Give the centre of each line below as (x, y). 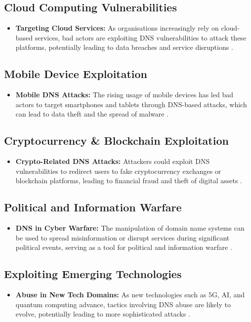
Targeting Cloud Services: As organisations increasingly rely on (117, 28)
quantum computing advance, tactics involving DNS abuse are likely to (123, 304)
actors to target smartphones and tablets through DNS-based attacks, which (131, 104)
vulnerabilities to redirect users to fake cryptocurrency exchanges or (118, 171)
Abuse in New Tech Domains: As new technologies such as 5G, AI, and (130, 295)
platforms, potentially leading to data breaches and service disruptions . (124, 47)
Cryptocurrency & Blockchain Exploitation (116, 141)
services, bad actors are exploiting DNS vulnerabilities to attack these (141, 37)
